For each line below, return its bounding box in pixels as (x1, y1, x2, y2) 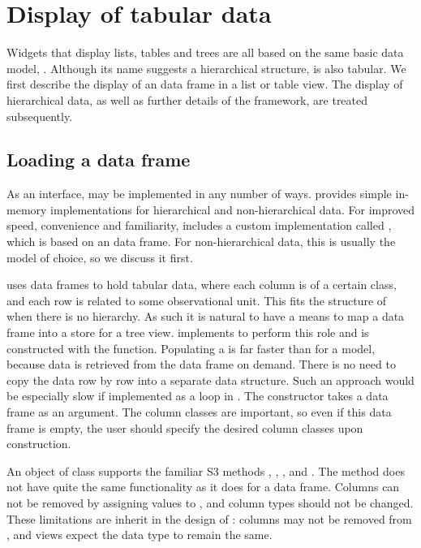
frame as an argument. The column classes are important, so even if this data (6, 403, 392, 421)
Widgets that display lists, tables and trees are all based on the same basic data (6, 44, 404, 61)
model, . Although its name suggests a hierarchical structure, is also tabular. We (6, 59, 406, 76)
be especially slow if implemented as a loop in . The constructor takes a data (6, 387, 389, 404)
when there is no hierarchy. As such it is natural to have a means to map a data (6, 308, 405, 325)
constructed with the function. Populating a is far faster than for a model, (6, 339, 376, 356)
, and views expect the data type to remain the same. (6, 526, 273, 543)
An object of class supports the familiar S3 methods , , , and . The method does (6, 462, 405, 479)
